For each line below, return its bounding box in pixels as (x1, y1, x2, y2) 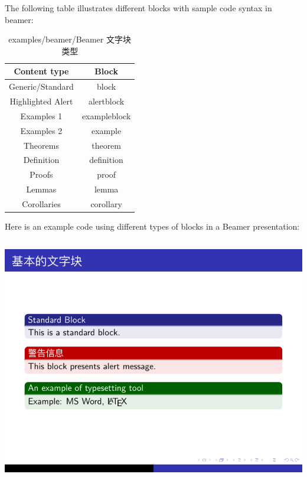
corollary (90, 197, 122, 210)
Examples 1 (20, 109, 63, 122)
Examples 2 (20, 124, 63, 136)
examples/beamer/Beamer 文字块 (8, 33, 131, 45)
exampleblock (81, 109, 131, 122)
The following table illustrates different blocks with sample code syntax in (5, 2, 272, 14)
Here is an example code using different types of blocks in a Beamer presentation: (5, 220, 300, 233)
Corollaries (22, 197, 61, 210)
